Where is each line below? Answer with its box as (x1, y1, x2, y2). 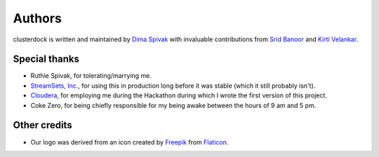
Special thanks (13, 53, 80, 65)
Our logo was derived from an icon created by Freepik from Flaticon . (30, 137, 229, 146)
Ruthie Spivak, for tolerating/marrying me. (30, 71, 152, 80)
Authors (13, 11, 62, 26)
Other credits (13, 119, 73, 131)
